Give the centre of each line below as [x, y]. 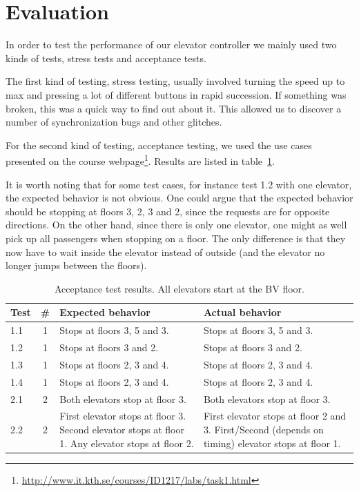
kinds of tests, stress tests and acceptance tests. [106, 58]
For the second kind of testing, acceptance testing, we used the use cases [159, 145]
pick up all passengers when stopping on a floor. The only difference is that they [176, 238]
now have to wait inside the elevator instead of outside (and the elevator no [165, 252]
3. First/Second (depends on [263, 429]
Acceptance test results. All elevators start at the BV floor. [179, 288]
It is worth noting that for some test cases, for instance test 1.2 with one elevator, [179, 184]
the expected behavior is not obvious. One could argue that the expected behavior [179, 198]
